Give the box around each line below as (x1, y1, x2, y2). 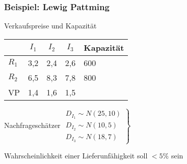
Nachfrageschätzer (4, 119, 61, 130)
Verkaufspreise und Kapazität (4, 20, 97, 31)
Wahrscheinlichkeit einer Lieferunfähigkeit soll (4, 150, 148, 160)
